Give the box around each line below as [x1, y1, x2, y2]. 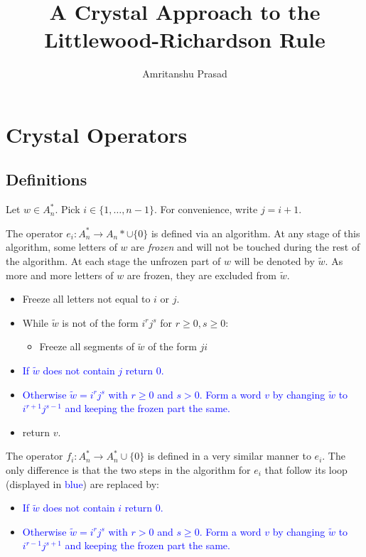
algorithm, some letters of [6, 239, 117, 254]
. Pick [55, 202, 80, 217]
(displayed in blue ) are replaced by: [6, 476, 160, 491]
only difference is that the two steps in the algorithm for [6, 463, 251, 477]
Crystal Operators [6, 119, 188, 148]
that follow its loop [264, 463, 348, 477]
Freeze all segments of [39, 339, 134, 354]
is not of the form [62, 315, 139, 330]
